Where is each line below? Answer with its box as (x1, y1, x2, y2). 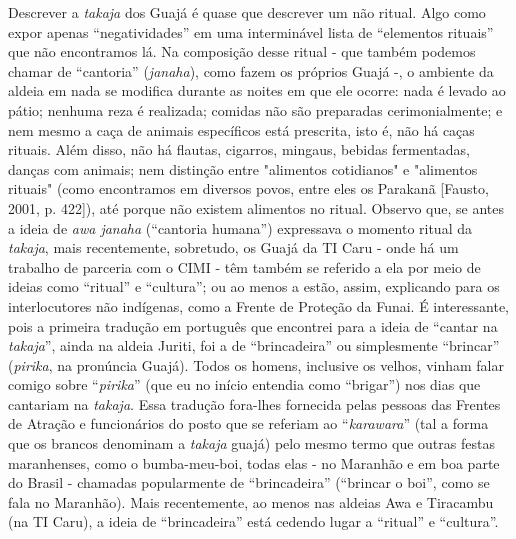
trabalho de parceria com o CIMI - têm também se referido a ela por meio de (8, 256, 481, 277)
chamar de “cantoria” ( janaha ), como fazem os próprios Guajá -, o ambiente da (8, 60, 494, 81)
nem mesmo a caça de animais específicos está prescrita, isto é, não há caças (8, 119, 475, 140)
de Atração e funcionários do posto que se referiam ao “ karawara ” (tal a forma (8, 413, 489, 434)
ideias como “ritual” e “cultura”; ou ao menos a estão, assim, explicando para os (8, 276, 500, 297)
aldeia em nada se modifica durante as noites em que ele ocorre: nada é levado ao (8, 80, 506, 101)
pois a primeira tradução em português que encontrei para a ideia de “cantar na (8, 315, 498, 336)
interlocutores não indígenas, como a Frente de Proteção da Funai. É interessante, (8, 295, 510, 316)
